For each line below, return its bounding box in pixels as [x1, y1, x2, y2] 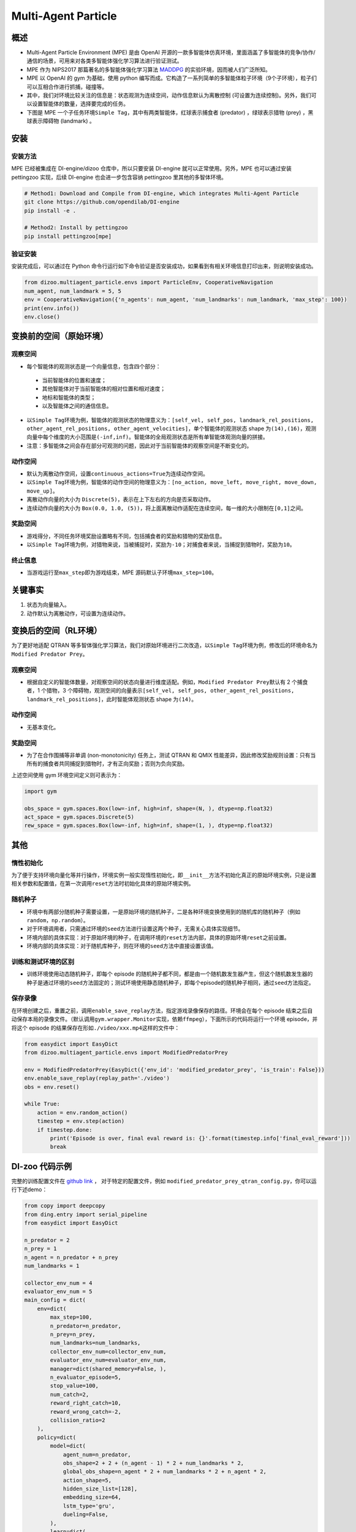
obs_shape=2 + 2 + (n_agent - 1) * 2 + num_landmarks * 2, [62, 1459, 244, 1466]
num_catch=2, [50, 1391, 89, 1398]
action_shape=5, [62, 1477, 112, 1484]
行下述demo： [11, 1186, 48, 1193]
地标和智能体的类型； [42, 393, 96, 401]
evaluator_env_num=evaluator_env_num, [50, 1357, 167, 1363]
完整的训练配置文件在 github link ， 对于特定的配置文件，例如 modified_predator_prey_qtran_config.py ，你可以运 [11, 1177, 317, 1185]
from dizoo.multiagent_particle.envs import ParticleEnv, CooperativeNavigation [24, 279, 273, 286]
